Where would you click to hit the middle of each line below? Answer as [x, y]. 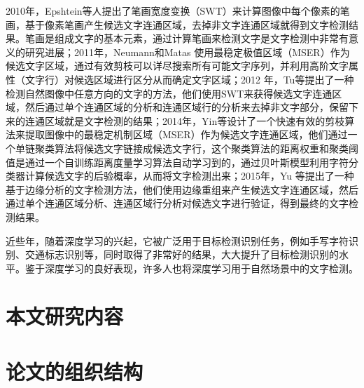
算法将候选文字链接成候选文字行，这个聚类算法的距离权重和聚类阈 [206, 148]
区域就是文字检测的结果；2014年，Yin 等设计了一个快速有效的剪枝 [195, 120]
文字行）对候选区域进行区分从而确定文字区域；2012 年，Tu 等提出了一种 [189, 79]
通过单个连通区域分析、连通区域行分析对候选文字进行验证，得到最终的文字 [177, 203]
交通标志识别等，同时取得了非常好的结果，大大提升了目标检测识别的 [182, 254]
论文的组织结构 [75, 371]
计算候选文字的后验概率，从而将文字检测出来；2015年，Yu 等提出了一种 [189, 176]
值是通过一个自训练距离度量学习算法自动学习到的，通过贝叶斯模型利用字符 [177, 162]
